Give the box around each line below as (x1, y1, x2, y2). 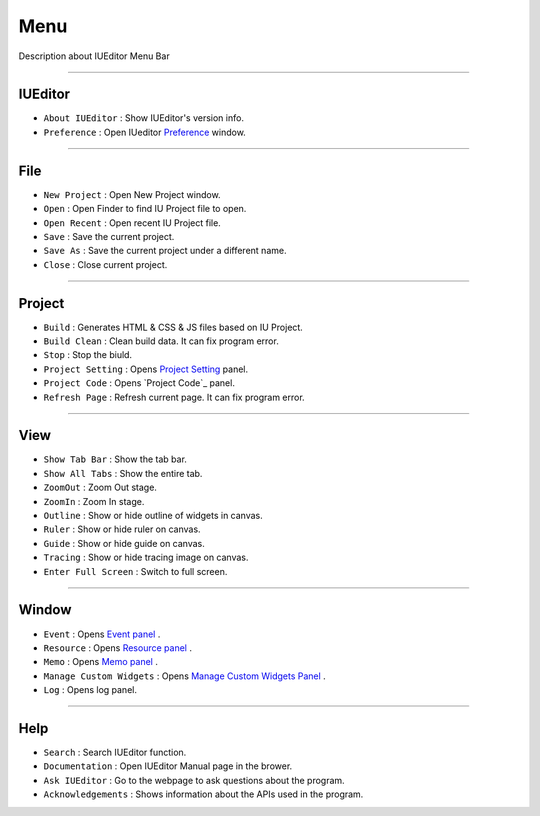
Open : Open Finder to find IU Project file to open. (43, 203, 247, 215)
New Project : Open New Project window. (43, 188, 221, 200)
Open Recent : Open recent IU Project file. (43, 216, 222, 229)
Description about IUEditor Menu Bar (18, 50, 170, 62)
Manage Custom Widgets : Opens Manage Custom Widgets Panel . (43, 670, 327, 682)
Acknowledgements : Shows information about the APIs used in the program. (43, 788, 364, 800)
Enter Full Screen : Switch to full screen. (43, 565, 228, 577)
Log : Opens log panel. (43, 684, 137, 696)
